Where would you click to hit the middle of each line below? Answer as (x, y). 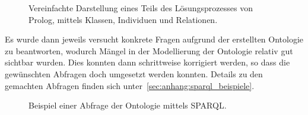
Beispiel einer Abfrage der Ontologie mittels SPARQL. (128, 105)
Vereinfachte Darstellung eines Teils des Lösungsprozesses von (141, 8)
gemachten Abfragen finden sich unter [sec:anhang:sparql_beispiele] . (130, 85)
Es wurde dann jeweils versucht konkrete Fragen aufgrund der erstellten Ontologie (154, 39)
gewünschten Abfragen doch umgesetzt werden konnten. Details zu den (134, 73)
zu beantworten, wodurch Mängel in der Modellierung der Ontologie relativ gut (149, 50)
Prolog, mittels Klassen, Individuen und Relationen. (123, 19)
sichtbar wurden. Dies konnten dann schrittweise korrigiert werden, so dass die (147, 62)
